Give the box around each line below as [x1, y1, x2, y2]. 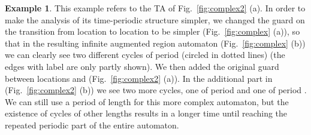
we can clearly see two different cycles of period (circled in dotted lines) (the [5, 48, 285, 61]
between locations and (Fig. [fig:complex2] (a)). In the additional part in [5, 72, 273, 84]
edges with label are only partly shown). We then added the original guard [5, 60, 279, 72]
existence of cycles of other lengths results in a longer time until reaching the [5, 107, 288, 119]
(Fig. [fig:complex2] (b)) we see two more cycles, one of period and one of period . [5, 84, 307, 96]
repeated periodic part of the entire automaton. [5, 118, 179, 131]
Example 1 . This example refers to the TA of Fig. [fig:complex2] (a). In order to [5, 2, 306, 14]
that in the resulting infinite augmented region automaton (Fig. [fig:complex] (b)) [5, 36, 306, 49]
